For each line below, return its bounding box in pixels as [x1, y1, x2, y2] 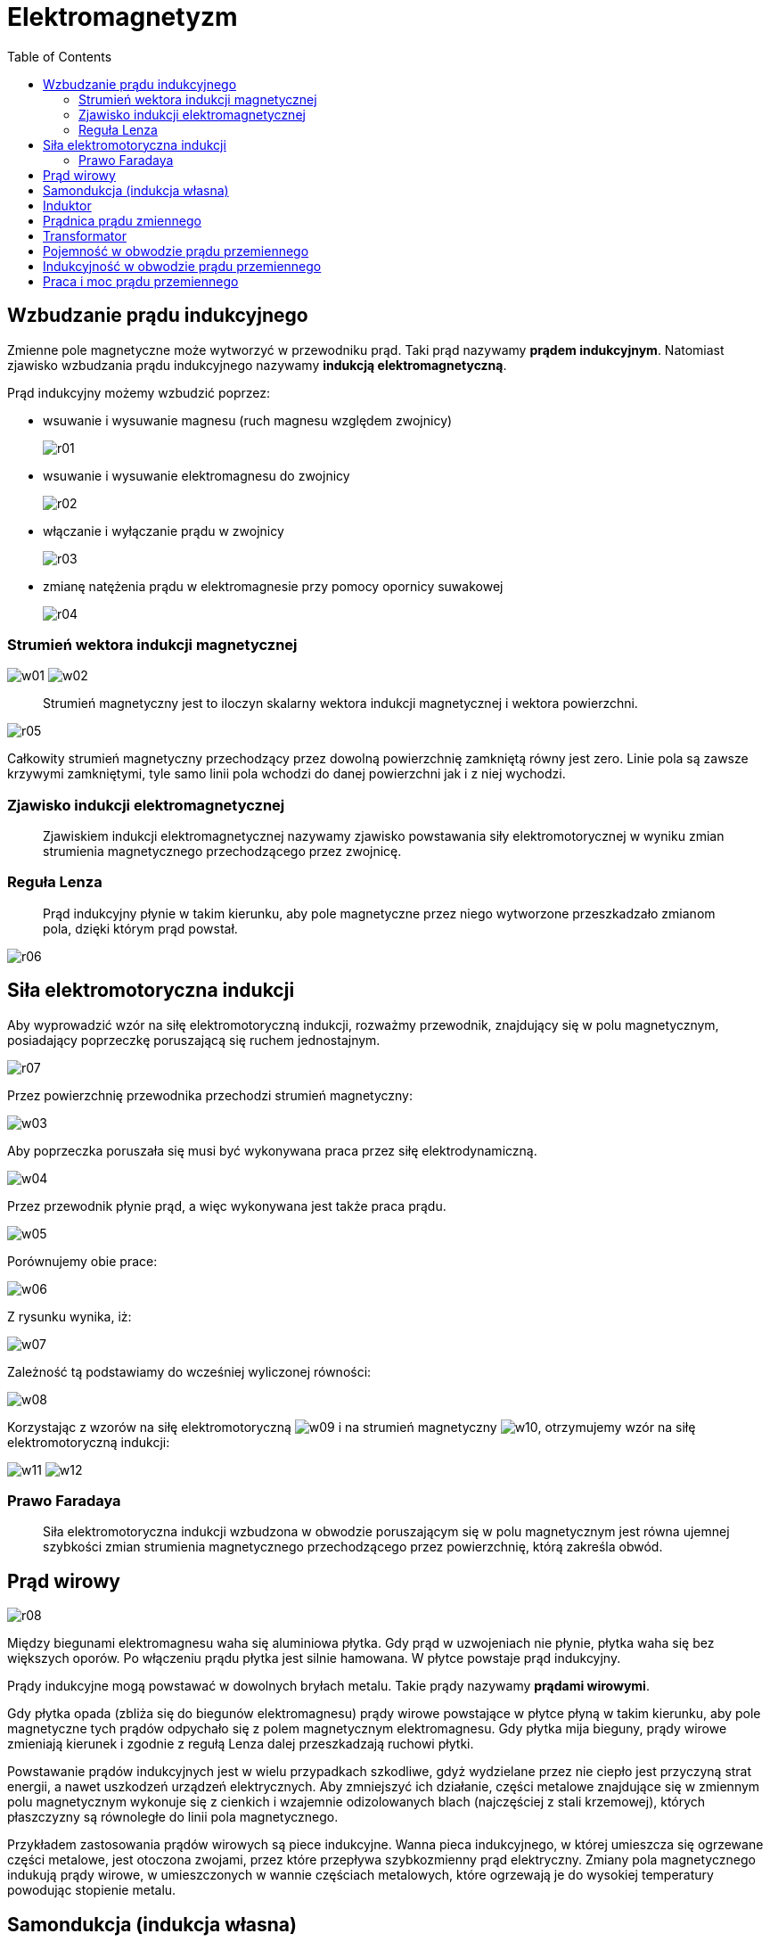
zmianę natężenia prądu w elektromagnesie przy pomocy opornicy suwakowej [43, 578, 504, 594]
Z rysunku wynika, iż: [7, 1308, 132, 1324]
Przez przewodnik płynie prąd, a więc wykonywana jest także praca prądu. [7, 1197, 446, 1214]
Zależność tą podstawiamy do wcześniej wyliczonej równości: [7, 1363, 372, 1379]
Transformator [43, 227, 127, 243]
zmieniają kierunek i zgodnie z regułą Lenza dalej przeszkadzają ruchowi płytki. [7, 1736, 474, 1752]
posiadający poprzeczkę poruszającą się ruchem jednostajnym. [7, 1032, 381, 1048]
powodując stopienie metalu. [7, 1882, 176, 1898]
